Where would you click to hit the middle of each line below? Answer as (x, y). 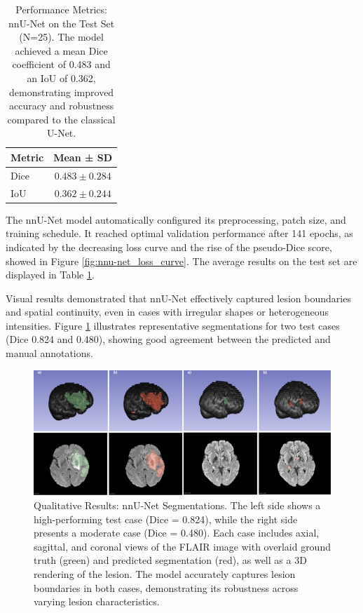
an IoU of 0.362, (61, 78)
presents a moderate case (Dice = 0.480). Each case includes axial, (177, 533)
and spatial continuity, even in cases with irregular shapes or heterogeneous (167, 312)
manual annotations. (49, 353)
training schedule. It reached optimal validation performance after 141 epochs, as (179, 233)
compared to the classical (61, 119)
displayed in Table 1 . (50, 275)
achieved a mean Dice (61, 50)
